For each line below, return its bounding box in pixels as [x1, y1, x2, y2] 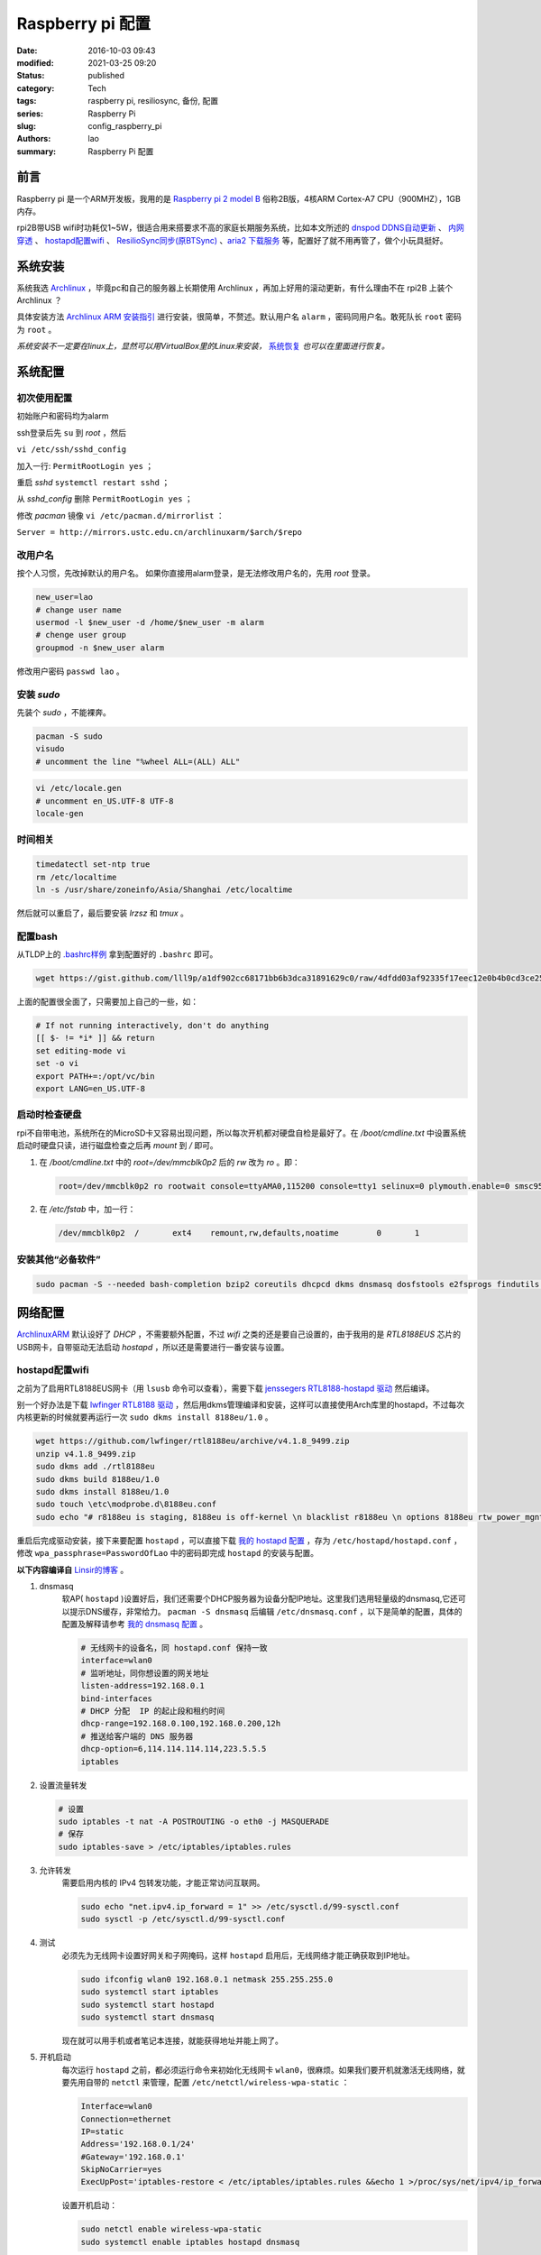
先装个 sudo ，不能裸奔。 [16, 706, 112, 717]
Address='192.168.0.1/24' [80, 2139, 196, 2149]
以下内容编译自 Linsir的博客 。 [16, 1564, 129, 1575]
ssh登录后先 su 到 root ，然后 [16, 427, 127, 437]
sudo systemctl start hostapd [80, 1999, 215, 2010]
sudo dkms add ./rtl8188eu [35, 1461, 155, 1472]
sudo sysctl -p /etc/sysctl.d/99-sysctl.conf [80, 1914, 286, 1925]
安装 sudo [16, 688, 60, 701]
